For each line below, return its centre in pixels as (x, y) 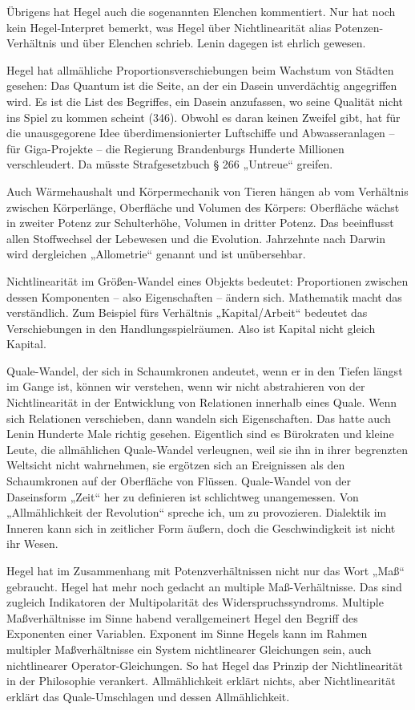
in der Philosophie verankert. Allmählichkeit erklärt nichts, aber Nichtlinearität (201, 681)
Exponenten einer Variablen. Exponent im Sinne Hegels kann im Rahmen (187, 633)
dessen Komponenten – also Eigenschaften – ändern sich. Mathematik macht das (204, 296)
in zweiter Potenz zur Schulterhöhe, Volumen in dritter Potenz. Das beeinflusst (200, 223)
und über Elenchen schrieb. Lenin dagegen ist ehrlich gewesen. (213, 43)
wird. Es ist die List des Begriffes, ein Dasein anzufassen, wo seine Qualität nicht (205, 101)
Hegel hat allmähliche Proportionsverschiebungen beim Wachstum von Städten (200, 69)
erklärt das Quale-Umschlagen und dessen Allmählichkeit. (148, 696)
